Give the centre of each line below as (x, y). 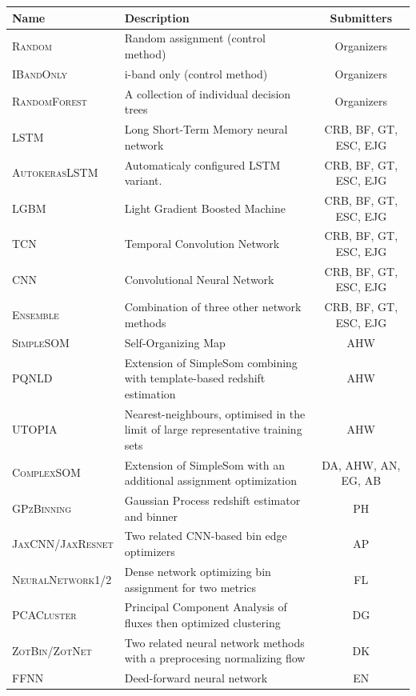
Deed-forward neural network (196, 678)
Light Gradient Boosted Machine (205, 208)
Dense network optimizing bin (198, 571)
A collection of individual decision (208, 93)
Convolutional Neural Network (199, 279)
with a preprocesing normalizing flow (215, 658)
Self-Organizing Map (175, 342)
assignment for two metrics (190, 587)
